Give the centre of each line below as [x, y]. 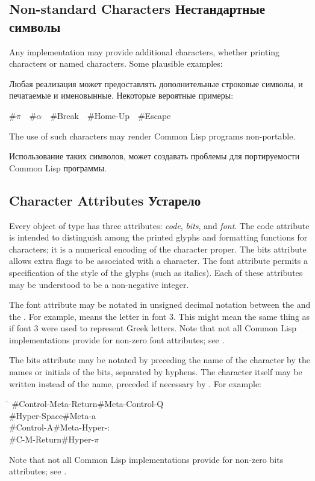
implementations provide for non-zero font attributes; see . [117, 339]
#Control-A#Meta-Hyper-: [60, 427]
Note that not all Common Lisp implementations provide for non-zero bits [146, 459]
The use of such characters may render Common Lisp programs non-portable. [152, 136]
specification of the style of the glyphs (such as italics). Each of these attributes [156, 272]
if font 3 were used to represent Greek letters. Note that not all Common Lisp [153, 328]
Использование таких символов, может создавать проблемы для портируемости [154, 156]
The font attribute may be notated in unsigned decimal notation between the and [160, 305]
